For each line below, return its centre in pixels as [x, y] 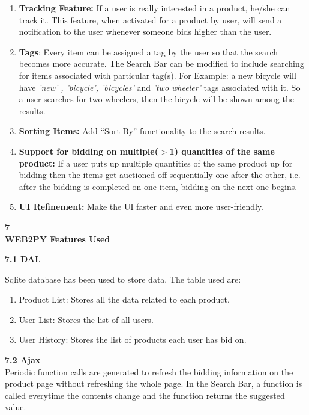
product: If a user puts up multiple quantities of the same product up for [156, 163]
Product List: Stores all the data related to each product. [124, 299]
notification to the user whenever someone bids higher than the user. [145, 32]
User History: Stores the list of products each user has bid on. [133, 340]
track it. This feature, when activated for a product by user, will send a [150, 20]
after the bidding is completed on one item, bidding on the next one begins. [158, 186]
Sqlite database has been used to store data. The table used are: [123, 279]
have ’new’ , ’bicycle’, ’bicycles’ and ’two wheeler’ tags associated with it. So [160, 87]
